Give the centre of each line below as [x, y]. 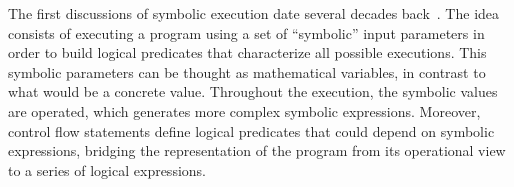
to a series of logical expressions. [107, 169]
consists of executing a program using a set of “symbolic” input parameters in [246, 32]
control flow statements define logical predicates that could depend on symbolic [251, 130]
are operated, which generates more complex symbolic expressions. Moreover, [244, 110]
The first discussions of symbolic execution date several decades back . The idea [254, 13]
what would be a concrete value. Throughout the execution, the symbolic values [253, 91]
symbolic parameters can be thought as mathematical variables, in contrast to [247, 71]
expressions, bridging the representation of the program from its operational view [257, 150]
